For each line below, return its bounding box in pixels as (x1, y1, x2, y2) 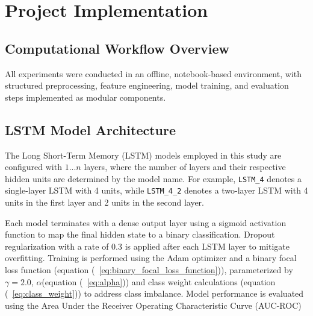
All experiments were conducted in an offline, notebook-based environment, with (5, 67, 302, 80)
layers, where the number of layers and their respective (84, 160, 286, 173)
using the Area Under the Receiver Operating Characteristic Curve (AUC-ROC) (5, 299, 302, 311)
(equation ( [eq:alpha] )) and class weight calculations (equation (42, 275, 276, 288)
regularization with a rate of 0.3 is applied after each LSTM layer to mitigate (5, 239, 290, 252)
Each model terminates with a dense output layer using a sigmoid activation (5, 216, 287, 229)
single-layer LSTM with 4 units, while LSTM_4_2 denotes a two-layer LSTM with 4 (5, 184, 308, 197)
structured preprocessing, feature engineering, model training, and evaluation (5, 79, 289, 92)
